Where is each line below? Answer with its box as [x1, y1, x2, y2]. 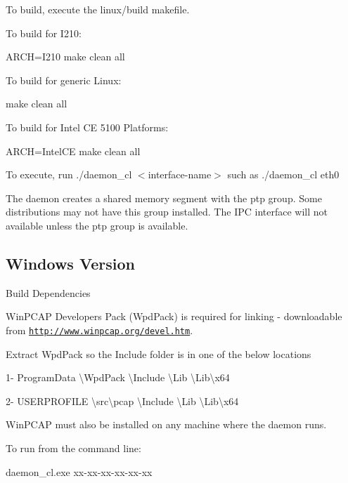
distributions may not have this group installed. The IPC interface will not [6, 204, 328, 219]
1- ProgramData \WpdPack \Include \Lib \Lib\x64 [6, 370, 230, 385]
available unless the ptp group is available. [6, 218, 188, 232]
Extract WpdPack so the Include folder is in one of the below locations [6, 346, 311, 361]
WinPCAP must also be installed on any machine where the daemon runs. [6, 417, 327, 432]
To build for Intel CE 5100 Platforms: [6, 119, 169, 134]
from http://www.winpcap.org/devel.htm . [6, 322, 193, 337]
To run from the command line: [6, 440, 141, 455]
